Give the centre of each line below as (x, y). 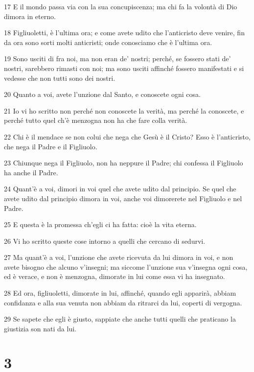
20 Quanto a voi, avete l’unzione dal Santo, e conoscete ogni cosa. (102, 94)
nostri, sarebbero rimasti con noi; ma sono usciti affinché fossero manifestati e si (124, 68)
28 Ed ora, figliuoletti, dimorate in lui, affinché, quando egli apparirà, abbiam (120, 293)
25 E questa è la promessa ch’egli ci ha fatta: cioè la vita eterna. (100, 224)
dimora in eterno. (30, 16)
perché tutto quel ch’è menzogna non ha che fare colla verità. (96, 120)
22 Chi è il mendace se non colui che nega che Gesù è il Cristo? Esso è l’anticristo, (127, 136)
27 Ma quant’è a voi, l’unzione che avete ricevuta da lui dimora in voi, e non (119, 257)
